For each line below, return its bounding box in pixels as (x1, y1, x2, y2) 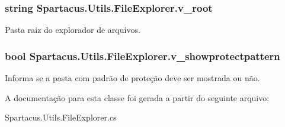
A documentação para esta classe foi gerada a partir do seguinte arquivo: (5, 91, 270, 103)
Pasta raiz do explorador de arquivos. (5, 24, 140, 36)
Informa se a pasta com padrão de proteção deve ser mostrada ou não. (5, 72, 260, 84)
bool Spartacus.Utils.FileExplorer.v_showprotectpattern (5, 48, 280, 63)
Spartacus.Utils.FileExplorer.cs (5, 111, 117, 123)
